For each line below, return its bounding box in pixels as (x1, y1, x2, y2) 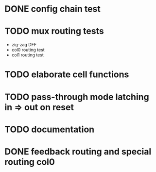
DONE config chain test (4, 3, 101, 15)
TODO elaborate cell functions (4, 69, 129, 80)
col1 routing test (11, 52, 44, 58)
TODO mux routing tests (4, 26, 104, 37)
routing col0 (4, 156, 55, 167)
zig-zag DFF (11, 42, 37, 48)
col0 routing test (11, 47, 45, 53)
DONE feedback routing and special (4, 146, 152, 157)
